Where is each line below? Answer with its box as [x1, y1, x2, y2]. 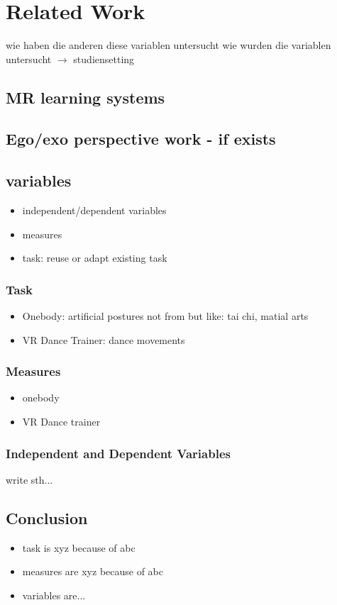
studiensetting [73, 51, 135, 66]
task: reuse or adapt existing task [22, 250, 167, 265]
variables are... [22, 587, 86, 602]
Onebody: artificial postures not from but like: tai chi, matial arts [22, 309, 309, 323]
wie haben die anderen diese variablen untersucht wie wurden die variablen [6, 38, 331, 52]
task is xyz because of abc [22, 540, 136, 555]
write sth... [6, 472, 53, 487]
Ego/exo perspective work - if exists [6, 128, 276, 150]
